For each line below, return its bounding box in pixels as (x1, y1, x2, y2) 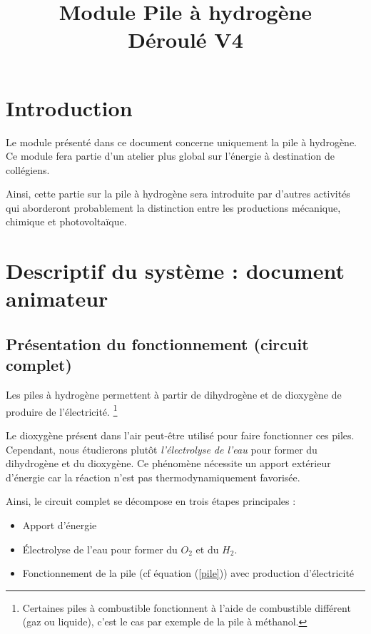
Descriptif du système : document (6, 256, 345, 285)
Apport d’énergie (22, 518, 97, 533)
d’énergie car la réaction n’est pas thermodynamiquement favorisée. (6, 469, 300, 484)
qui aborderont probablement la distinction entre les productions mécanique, (6, 200, 341, 215)
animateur (6, 284, 108, 313)
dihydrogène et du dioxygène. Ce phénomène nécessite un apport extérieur (6, 456, 331, 471)
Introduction (6, 93, 133, 122)
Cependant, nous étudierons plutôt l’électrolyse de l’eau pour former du (6, 441, 317, 456)
